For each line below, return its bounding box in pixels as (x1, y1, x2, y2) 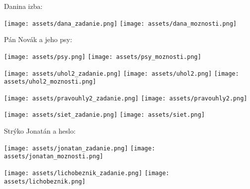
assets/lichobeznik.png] (4, 178, 86, 185)
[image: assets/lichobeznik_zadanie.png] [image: (4, 170, 169, 177)
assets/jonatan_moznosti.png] (4, 153, 103, 160)
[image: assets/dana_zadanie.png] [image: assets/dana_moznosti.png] (4, 20, 237, 27)
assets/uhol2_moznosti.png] (4, 78, 97, 86)
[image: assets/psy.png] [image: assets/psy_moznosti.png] (4, 53, 201, 60)
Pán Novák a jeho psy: (4, 34, 72, 45)
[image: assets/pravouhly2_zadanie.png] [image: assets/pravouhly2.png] (4, 94, 248, 102)
